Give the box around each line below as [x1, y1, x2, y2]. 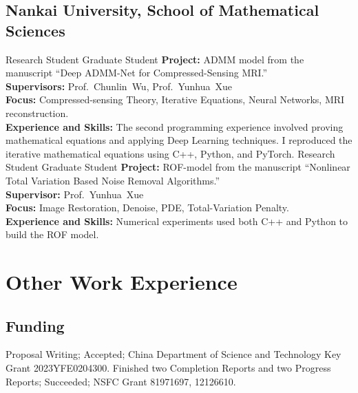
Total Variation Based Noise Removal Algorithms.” [6, 173, 220, 187]
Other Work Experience [6, 268, 238, 296]
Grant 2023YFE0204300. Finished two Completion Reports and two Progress [6, 361, 331, 375]
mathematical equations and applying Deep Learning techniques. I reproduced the [6, 133, 352, 147]
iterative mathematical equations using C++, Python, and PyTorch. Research [6, 146, 335, 160]
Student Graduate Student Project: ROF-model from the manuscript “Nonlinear [6, 160, 350, 174]
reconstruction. [6, 105, 69, 120]
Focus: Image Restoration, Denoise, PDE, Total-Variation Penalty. [6, 200, 289, 215]
